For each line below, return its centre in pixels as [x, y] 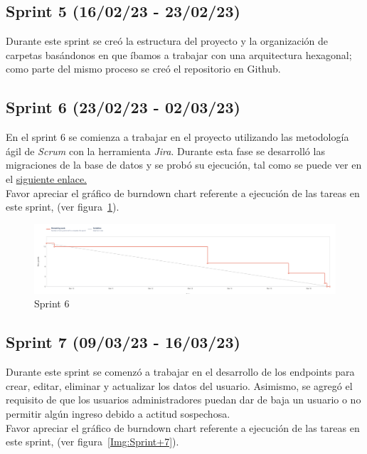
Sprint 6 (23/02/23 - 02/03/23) [123, 107]
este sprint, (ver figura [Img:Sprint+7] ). [92, 442]
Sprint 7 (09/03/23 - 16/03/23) [123, 342]
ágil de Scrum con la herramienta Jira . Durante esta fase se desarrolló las [165, 151]
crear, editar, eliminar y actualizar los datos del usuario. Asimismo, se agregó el [179, 385]
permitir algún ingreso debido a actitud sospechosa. [118, 414]
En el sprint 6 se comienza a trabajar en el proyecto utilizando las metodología [177, 137]
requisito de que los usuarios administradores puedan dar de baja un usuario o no [183, 400]
